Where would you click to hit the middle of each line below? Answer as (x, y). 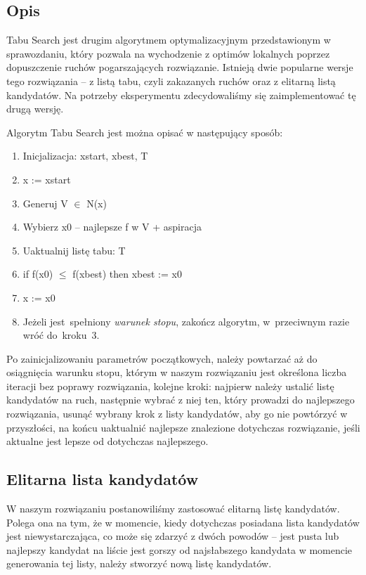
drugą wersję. (35, 109)
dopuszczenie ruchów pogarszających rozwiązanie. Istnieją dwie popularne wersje (180, 67)
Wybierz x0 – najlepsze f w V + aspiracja (112, 227)
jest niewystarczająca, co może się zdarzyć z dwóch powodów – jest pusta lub (173, 536)
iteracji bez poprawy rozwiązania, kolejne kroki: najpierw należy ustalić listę (170, 386)
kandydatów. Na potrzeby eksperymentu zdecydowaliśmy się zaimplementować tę (181, 95)
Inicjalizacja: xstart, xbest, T (85, 156)
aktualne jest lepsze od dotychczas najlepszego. (107, 441)
